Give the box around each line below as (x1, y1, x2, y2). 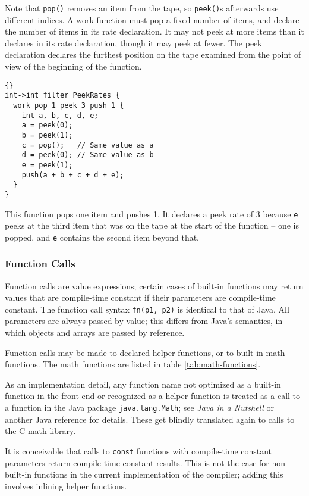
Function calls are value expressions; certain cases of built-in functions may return (5, 279, 304, 292)
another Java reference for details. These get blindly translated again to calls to (5, 413, 295, 425)
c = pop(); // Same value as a (21, 141, 154, 149)
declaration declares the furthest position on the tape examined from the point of (5, 48, 301, 61)
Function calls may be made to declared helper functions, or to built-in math (5, 346, 285, 358)
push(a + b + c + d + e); (21, 170, 124, 179)
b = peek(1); (21, 130, 73, 139)
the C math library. (5, 425, 76, 437)
